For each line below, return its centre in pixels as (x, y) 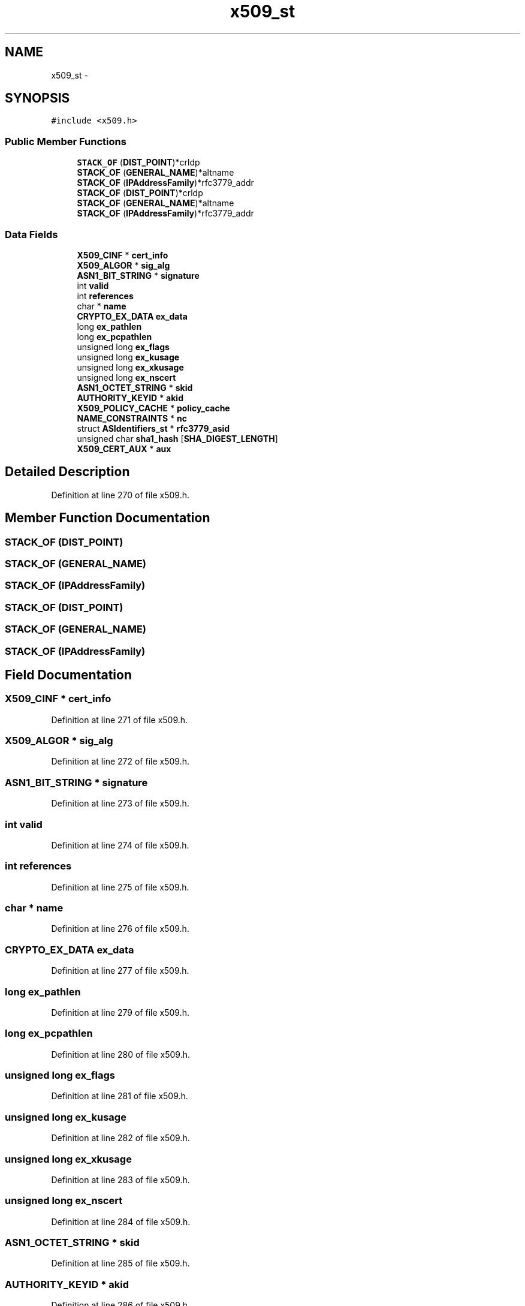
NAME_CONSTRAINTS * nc (132, 418)
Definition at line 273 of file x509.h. (120, 804)
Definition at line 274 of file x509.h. (120, 845)
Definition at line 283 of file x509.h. (120, 1179)
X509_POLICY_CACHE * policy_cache (153, 408)
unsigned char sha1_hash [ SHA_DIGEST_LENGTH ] (177, 438)
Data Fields (31, 234)
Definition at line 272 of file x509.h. (120, 762)
